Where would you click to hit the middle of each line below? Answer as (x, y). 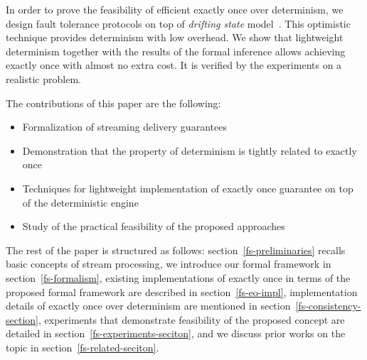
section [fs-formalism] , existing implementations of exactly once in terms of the (178, 277)
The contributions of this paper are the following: (113, 103)
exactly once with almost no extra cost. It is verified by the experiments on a (174, 65)
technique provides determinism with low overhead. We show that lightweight (175, 37)
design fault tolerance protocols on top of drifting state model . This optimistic (178, 23)
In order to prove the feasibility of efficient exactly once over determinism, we (175, 9)
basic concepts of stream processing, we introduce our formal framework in (169, 264)
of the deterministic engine (80, 202)
